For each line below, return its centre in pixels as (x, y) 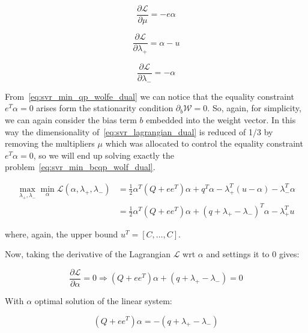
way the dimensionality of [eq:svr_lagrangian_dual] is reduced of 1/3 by (139, 131)
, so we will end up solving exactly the (104, 155)
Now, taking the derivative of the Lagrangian (88, 254)
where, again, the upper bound (62, 234)
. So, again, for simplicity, (254, 108)
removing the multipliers (50, 143)
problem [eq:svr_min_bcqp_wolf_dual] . (80, 167)
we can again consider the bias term (71, 119)
